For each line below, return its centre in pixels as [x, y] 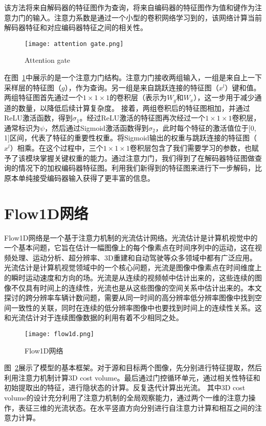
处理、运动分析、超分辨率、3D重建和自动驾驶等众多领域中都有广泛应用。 [134, 257]
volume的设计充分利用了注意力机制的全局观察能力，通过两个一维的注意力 [126, 397]
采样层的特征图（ [33, 87]
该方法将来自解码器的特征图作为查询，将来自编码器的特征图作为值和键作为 [129, 7]
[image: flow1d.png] [60, 334]
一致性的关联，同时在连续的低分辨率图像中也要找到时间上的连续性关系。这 [136, 307]
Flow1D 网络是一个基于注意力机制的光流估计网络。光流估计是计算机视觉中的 [131, 237]
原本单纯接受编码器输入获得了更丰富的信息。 [79, 178]
